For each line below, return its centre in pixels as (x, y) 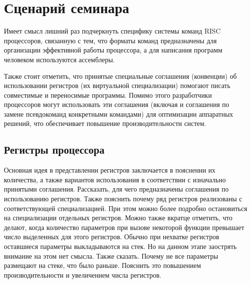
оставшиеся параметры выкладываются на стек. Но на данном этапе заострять (120, 246)
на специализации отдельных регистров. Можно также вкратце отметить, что (118, 218)
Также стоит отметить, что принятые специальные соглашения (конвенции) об (120, 76)
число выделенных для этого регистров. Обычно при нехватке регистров (112, 237)
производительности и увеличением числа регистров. (83, 274)
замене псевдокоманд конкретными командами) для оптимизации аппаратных (119, 114)
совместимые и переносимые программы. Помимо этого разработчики (108, 95)
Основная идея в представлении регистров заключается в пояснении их (110, 170)
